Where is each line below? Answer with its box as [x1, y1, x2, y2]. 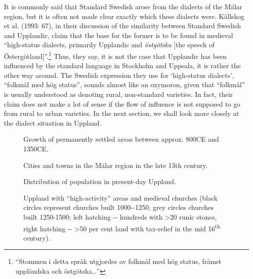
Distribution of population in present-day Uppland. [23, 176, 176, 186]
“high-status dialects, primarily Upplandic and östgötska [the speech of [4, 39, 215, 50]
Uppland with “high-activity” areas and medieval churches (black [23, 192, 218, 203]
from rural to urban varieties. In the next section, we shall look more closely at [4, 108, 239, 118]
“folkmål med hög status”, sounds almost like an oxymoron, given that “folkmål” [4, 79, 245, 90]
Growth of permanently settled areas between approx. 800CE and [23, 134, 219, 144]
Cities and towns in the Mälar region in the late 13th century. [23, 160, 208, 170]
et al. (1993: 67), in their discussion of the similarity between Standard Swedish [4, 20, 241, 31]
